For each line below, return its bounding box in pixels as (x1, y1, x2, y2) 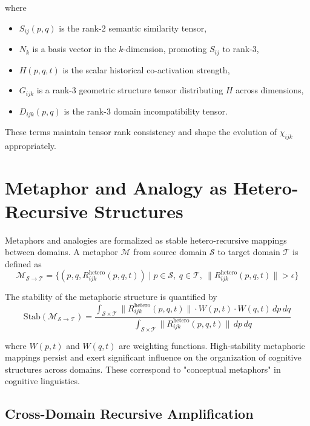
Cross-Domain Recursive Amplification (5, 404, 254, 423)
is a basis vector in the (32, 42, 116, 55)
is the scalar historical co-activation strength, (62, 63, 230, 76)
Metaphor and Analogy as (5, 175, 227, 199)
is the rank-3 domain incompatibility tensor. (64, 104, 228, 117)
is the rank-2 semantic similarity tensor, (59, 21, 207, 34)
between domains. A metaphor (5, 245, 118, 258)
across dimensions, (236, 84, 304, 96)
